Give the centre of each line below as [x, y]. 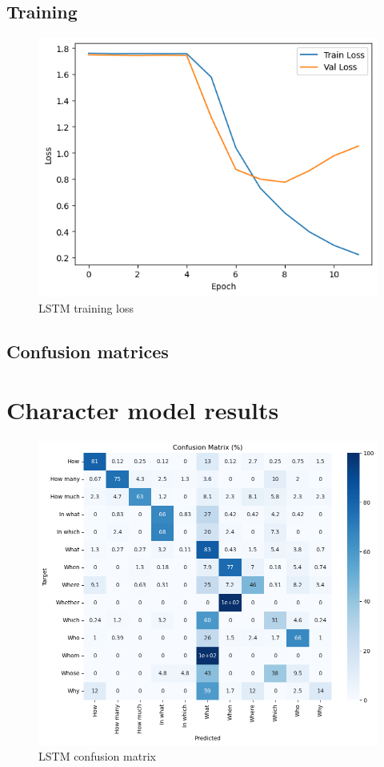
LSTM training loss [86, 307]
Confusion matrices [88, 351]
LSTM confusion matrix [97, 756]
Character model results [143, 410]
